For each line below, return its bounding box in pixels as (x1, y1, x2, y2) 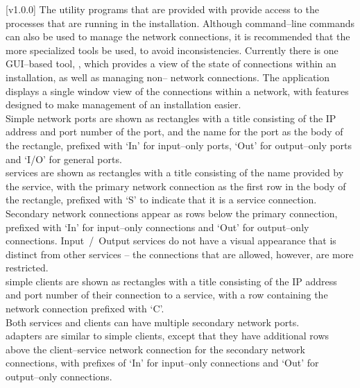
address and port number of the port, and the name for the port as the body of (6, 124, 343, 139)
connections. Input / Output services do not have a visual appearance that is (6, 233, 336, 248)
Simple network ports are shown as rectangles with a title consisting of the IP (6, 110, 336, 125)
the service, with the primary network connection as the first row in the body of (6, 178, 346, 193)
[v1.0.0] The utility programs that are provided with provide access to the (6, 2, 319, 16)
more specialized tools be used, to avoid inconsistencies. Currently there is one (6, 42, 338, 57)
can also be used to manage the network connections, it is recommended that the (6, 29, 350, 44)
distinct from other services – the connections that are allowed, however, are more (6, 246, 354, 261)
